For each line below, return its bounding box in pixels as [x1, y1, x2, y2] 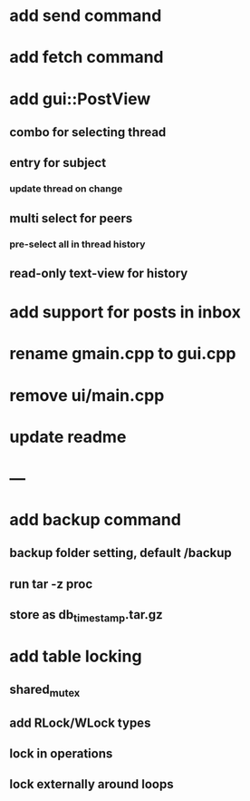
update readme [9, 426, 127, 447]
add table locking [9, 646, 142, 667]
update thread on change [9, 182, 123, 195]
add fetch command [9, 47, 165, 68]
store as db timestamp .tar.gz [9, 607, 163, 625]
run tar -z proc [9, 576, 93, 591]
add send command [9, 5, 162, 26]
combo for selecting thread [9, 124, 167, 140]
